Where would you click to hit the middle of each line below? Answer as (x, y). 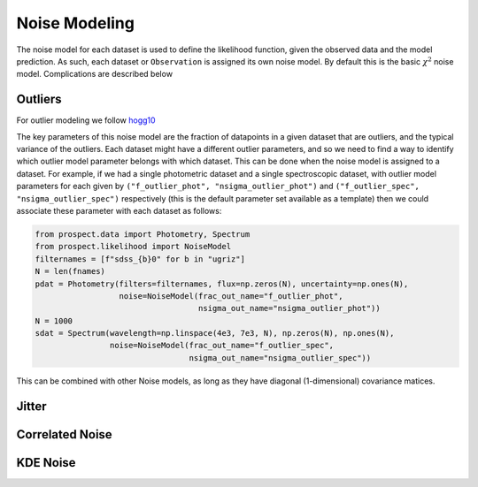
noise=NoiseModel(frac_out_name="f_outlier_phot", (231, 296)
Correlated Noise (64, 434)
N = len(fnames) (70, 271)
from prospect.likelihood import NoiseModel (133, 247)
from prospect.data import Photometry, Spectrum (143, 234)
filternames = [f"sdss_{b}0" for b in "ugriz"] (140, 259)
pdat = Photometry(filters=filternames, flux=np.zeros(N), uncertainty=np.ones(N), (222, 284)
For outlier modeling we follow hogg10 (86, 120)
